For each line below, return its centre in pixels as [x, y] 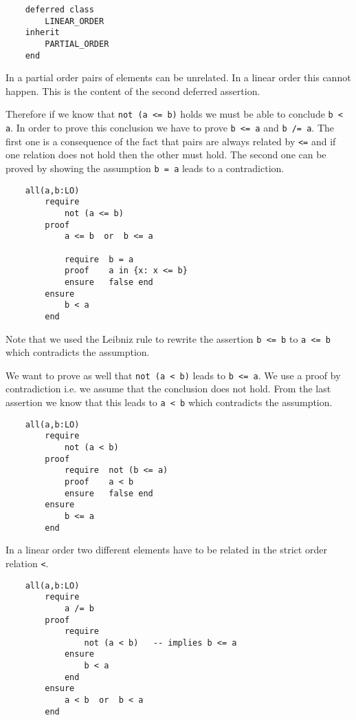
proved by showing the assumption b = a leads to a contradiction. [145, 168]
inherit [42, 33]
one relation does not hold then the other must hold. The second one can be [166, 155]
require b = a [99, 259]
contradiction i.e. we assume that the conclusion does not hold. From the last [168, 389]
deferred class [59, 10]
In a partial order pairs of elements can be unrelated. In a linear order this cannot [178, 77]
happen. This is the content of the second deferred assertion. [133, 91]
